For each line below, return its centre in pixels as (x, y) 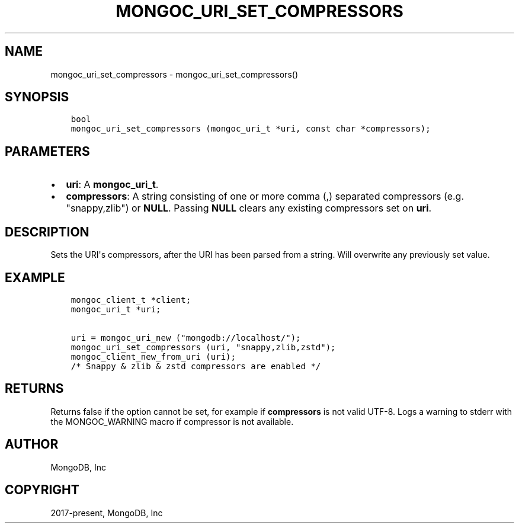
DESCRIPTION (47, 232)
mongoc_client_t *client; (131, 300)
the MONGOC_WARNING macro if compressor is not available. (172, 421)
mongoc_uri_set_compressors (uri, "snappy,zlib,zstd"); (203, 347)
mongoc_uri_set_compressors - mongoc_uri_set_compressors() (174, 74)
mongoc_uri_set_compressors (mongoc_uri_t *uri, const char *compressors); (251, 129)
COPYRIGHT (42, 490)
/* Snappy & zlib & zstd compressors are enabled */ (196, 366)
